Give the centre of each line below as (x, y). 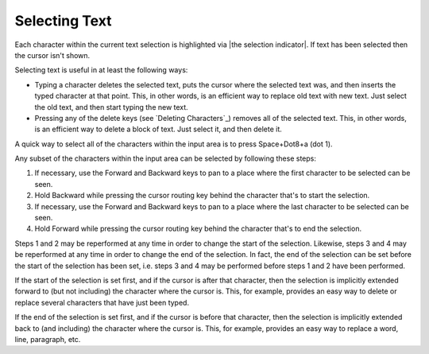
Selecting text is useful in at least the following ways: (101, 70)
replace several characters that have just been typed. (102, 302)
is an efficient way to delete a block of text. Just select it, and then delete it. (158, 129)
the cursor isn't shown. (52, 55)
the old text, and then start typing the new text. (111, 107)
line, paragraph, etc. (48, 339)
